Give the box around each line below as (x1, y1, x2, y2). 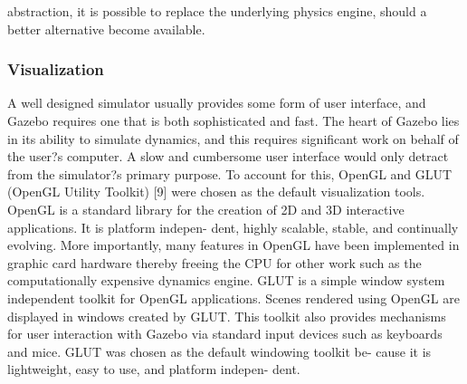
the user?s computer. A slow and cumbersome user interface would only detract (7, 147, 449, 166)
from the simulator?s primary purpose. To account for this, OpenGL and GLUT (7, 164, 453, 183)
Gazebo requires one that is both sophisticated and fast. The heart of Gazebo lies (7, 111, 460, 130)
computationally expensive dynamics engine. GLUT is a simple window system (7, 271, 445, 290)
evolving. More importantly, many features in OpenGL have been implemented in (7, 235, 460, 254)
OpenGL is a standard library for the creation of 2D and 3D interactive (7, 199, 405, 218)
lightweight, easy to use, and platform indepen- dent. (7, 360, 300, 379)
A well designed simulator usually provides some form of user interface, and (7, 93, 426, 112)
